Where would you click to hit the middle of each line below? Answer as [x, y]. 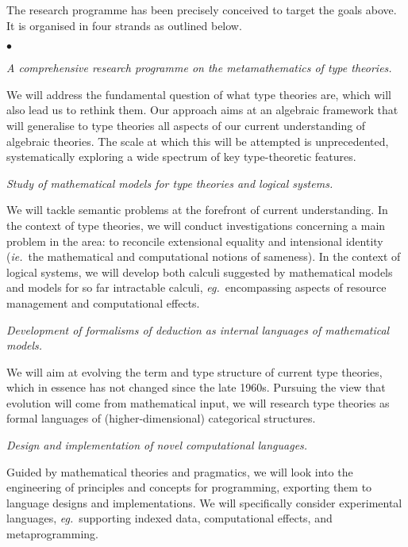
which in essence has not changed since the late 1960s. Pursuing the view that [196, 387]
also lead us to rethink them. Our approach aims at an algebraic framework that [202, 110]
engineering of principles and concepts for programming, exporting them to [189, 487]
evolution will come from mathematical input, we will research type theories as [198, 402]
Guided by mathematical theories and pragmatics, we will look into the [180, 471]
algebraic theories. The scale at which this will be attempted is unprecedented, [198, 141]
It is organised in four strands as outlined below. [124, 25]
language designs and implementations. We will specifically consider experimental [204, 502]
